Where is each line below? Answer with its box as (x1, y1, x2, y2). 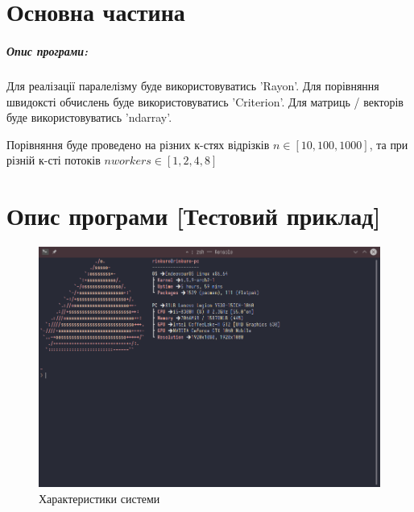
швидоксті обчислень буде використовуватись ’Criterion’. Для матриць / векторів (6, 93, 404, 110)
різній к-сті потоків (6, 152, 101, 169)
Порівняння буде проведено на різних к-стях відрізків (6, 135, 270, 152)
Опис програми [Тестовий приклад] (6, 199, 381, 232)
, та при (369, 135, 408, 152)
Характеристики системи (39, 489, 160, 506)
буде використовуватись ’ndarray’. (6, 109, 172, 126)
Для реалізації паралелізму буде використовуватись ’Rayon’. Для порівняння (6, 77, 379, 94)
